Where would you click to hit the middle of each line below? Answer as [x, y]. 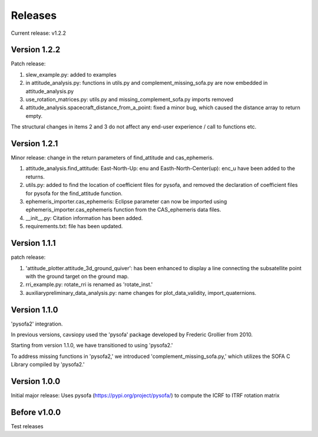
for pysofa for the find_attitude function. [74, 193]
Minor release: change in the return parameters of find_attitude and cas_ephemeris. [112, 158]
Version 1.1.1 [33, 243]
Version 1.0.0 [36, 381]
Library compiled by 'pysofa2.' [48, 364]
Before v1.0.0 [36, 412]
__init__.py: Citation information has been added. [84, 218]
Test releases [27, 426]
